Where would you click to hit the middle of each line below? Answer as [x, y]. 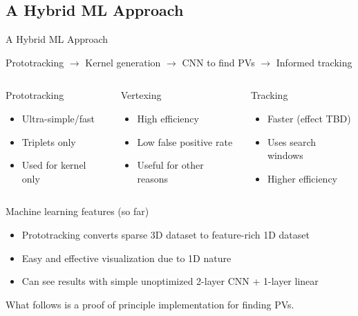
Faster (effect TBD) [309, 118]
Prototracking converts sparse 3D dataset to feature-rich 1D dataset [166, 234]
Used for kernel [54, 165]
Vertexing [141, 95]
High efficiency [168, 118]
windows [285, 155]
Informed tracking [314, 62]
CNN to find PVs [218, 62]
